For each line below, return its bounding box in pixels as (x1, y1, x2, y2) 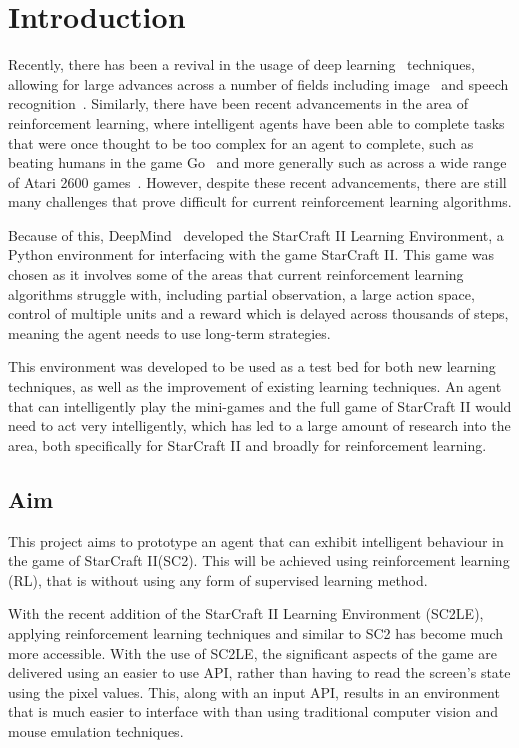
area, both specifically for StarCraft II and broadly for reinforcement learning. (8, 434, 487, 455)
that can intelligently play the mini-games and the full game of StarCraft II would (8, 395, 512, 416)
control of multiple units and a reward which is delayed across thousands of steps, (8, 303, 509, 324)
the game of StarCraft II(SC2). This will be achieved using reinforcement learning (8, 550, 510, 571)
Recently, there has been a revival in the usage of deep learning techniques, (8, 54, 475, 75)
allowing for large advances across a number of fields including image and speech (8, 73, 509, 94)
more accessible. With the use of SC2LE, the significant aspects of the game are (8, 642, 497, 663)
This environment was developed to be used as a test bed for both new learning (8, 356, 496, 377)
